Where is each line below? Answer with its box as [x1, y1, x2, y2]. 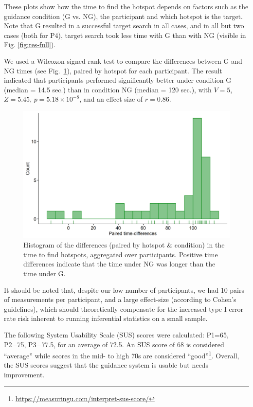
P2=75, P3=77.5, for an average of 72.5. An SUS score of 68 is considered [4, 339, 224, 349]
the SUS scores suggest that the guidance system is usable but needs [4, 360, 208, 370]
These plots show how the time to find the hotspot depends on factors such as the [4, 1, 249, 11]
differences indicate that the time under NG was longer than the [23, 259, 216, 269]
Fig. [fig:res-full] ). [4, 39, 56, 50]
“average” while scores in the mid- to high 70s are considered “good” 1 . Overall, [4, 349, 239, 360]
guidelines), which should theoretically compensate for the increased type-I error [4, 303, 244, 314]
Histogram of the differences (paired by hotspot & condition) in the [23, 240, 225, 250]
